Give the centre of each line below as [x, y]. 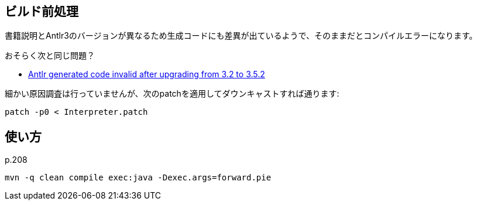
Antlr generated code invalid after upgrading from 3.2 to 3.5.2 [147, 74]
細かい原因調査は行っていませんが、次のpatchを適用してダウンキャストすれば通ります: [172, 94]
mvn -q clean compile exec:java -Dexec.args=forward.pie [138, 178]
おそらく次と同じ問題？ [50, 56]
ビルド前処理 [42, 11]
